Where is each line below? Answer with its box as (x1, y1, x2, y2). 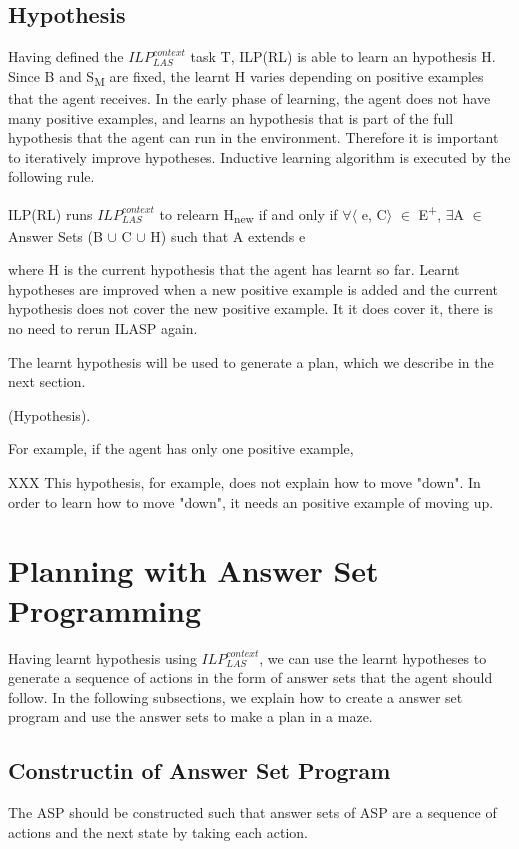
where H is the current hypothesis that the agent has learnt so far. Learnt (8, 259, 460, 280)
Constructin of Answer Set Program (8, 755, 391, 786)
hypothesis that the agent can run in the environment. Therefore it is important (8, 127, 499, 148)
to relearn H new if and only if (159, 203, 338, 227)
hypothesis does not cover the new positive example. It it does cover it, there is (8, 298, 494, 319)
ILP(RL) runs (8, 203, 93, 224)
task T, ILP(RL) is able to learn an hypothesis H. (190, 46, 496, 67)
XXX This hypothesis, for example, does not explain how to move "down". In (8, 472, 481, 493)
